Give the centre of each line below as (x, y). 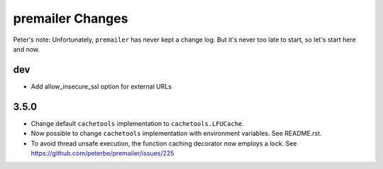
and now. (27, 49)
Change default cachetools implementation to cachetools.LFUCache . (138, 123)
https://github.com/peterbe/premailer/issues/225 (102, 153)
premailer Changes (71, 18)
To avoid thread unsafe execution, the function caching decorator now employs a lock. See (164, 143)
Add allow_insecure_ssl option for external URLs (101, 86)
